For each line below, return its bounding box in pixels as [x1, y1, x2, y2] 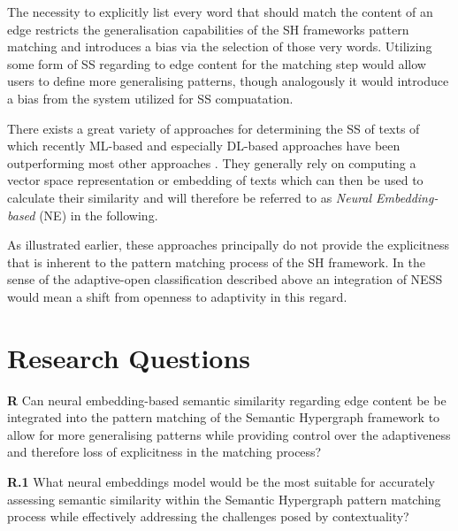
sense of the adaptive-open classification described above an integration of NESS [7, 270, 443, 289]
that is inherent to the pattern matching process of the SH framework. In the [7, 252, 425, 271]
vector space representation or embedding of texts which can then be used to [7, 171, 424, 189]
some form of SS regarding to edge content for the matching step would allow [7, 54, 426, 73]
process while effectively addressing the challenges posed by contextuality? [7, 507, 409, 526]
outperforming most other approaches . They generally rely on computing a [7, 153, 416, 172]
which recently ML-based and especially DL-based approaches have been [7, 136, 401, 155]
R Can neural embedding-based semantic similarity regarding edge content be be [7, 390, 447, 409]
